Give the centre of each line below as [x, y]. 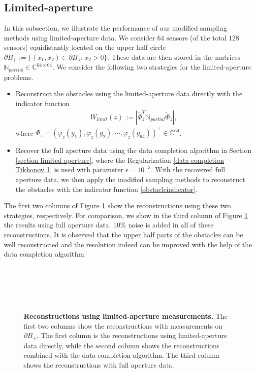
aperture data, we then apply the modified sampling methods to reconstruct [130, 179]
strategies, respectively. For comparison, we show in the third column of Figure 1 [126, 215]
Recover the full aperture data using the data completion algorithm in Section [133, 150]
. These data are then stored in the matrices [174, 56]
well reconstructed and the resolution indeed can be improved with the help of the [128, 244]
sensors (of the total [197, 37]
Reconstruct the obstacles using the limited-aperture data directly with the [129, 93]
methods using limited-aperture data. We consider [80, 37]
